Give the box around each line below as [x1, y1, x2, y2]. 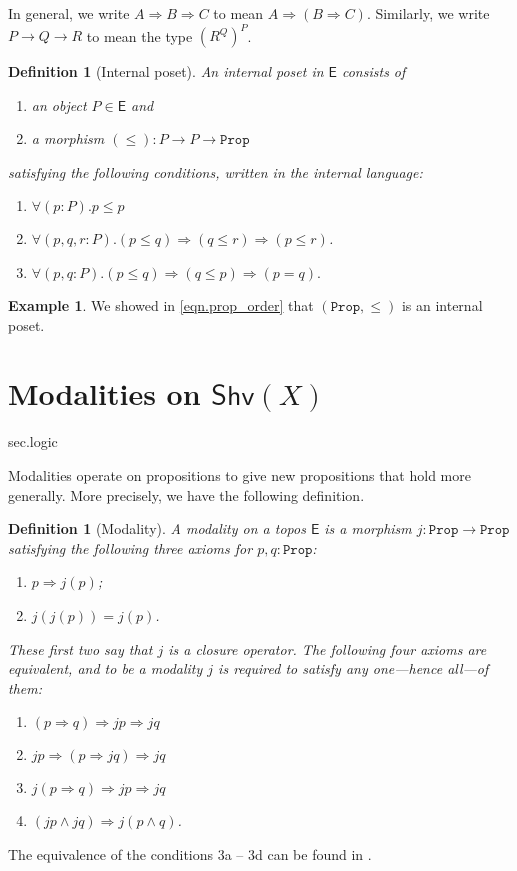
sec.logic [8, 431, 58, 452]
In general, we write [8, 3, 130, 23]
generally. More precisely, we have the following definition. [8, 484, 365, 505]
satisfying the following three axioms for [8, 537, 253, 558]
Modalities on [8, 373, 201, 414]
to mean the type [86, 25, 193, 46]
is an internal [401, 295, 483, 316]
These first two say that [8, 638, 153, 659]
